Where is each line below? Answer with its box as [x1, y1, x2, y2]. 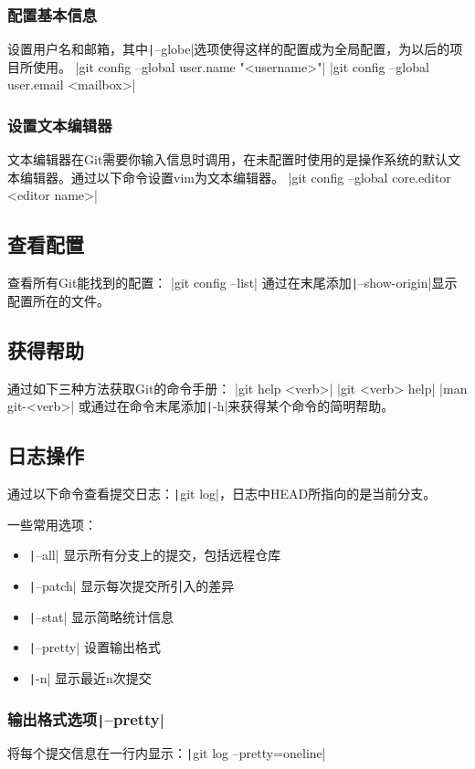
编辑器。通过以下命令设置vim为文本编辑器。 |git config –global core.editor [19, 167, 451, 186]
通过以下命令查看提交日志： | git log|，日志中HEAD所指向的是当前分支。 [7, 484, 437, 503]
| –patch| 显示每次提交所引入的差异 [28, 576, 235, 595]
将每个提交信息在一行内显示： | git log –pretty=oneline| [7, 743, 326, 763]
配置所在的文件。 [7, 290, 110, 310]
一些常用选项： [7, 514, 97, 533]
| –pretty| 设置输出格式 [28, 637, 161, 657]
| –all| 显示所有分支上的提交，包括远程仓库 [28, 545, 281, 564]
